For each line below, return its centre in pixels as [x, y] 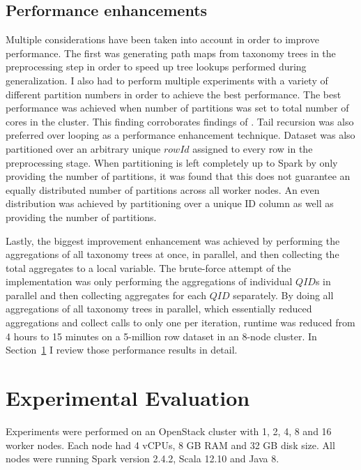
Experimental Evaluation [128, 398]
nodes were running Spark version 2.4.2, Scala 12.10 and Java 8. [143, 458]
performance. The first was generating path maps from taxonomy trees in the [171, 53]
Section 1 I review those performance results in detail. [122, 350]
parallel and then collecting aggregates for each [106, 295]
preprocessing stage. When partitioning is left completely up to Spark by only [172, 162]
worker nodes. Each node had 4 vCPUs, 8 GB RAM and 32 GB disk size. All [170, 445]
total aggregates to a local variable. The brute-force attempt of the [148, 267]
